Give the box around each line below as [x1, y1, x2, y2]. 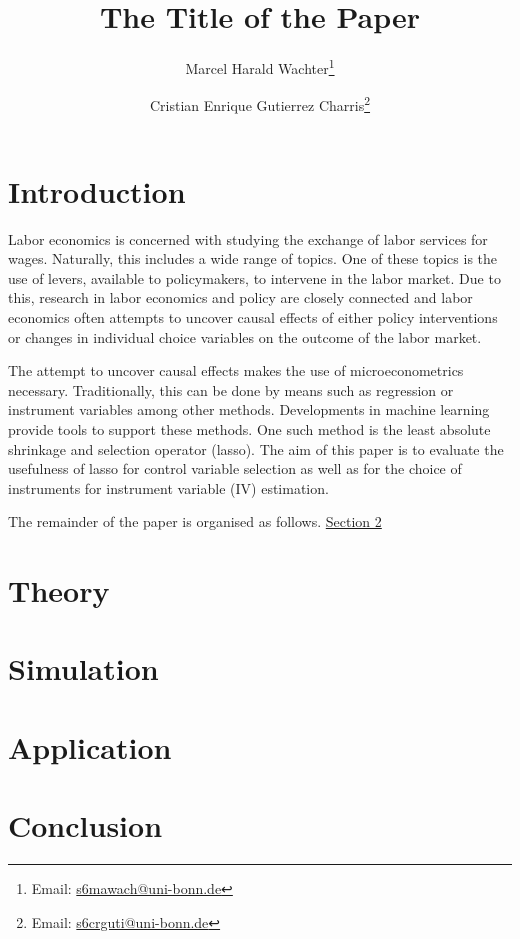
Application [8, 726, 172, 767]
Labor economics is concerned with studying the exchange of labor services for [8, 228, 488, 249]
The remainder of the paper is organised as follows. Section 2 [8, 511, 382, 532]
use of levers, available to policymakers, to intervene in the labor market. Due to [8, 267, 501, 288]
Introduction [8, 170, 186, 211]
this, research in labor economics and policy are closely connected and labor [8, 287, 473, 308]
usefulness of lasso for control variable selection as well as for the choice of [8, 458, 462, 479]
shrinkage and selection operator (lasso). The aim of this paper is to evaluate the [8, 438, 504, 459]
